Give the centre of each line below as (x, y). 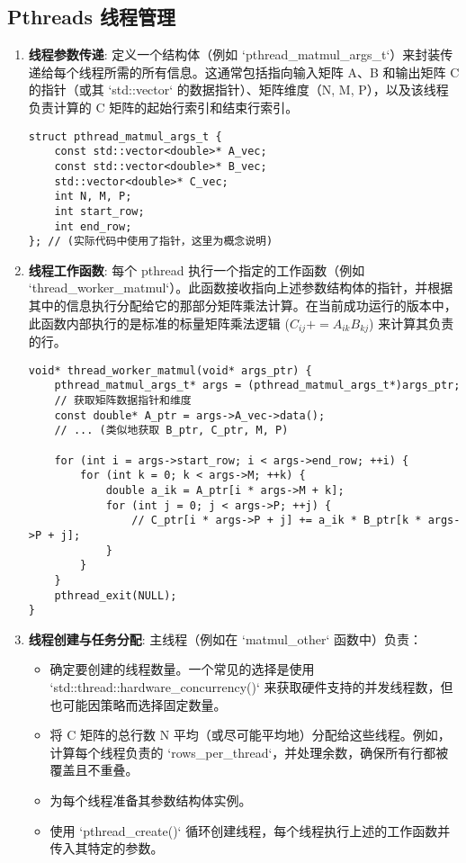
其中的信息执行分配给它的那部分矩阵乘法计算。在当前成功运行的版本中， (242, 306)
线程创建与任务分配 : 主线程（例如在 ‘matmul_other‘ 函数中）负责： (225, 638)
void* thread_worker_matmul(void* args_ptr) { (170, 370)
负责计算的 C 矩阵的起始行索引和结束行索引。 (163, 107)
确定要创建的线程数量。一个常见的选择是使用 (182, 669)
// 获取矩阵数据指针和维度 (123, 400)
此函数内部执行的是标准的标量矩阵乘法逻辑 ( (159, 323)
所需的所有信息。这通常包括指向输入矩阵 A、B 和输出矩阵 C (282, 72)
